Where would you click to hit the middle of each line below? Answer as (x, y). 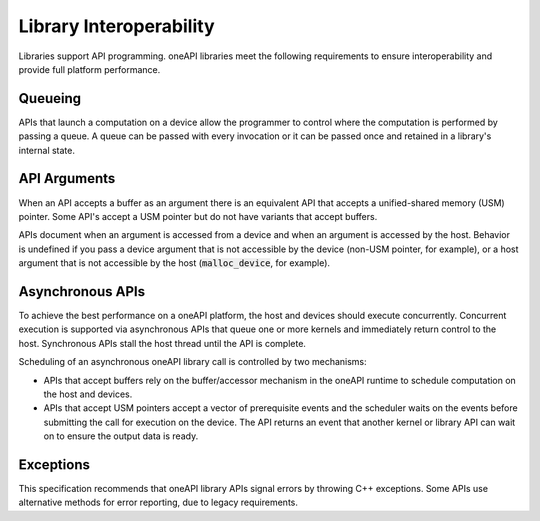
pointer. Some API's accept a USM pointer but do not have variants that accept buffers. (198, 216)
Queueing (50, 98)
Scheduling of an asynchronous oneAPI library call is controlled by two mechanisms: (192, 362)
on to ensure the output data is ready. (121, 436)
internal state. (46, 150)
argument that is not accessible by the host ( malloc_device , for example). (174, 263)
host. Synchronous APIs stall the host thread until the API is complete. (162, 343)
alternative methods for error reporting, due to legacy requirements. (158, 502)
